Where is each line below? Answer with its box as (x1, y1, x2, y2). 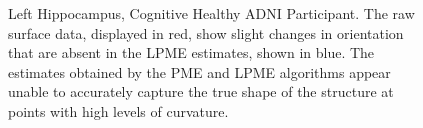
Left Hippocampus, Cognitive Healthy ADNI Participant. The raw (8, 3, 415, 23)
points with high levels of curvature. (8, 100, 229, 121)
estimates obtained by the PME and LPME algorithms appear (8, 61, 391, 82)
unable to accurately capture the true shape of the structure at (8, 81, 394, 102)
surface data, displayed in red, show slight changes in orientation (8, 22, 404, 43)
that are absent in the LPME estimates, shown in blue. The (8, 42, 375, 63)
